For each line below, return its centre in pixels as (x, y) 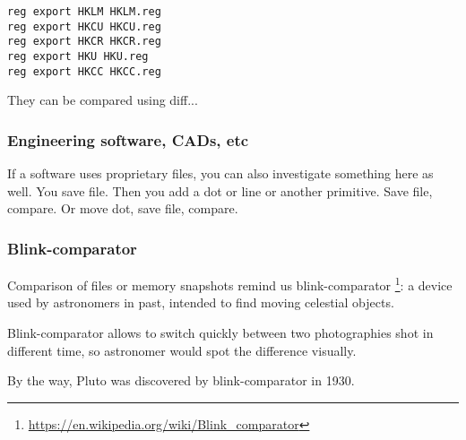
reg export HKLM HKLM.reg (84, 12)
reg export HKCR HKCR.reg (84, 42)
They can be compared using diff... (103, 100)
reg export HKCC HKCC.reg (84, 71)
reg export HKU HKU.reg (78, 56)
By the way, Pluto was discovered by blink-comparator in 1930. (181, 380)
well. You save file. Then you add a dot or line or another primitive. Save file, (220, 190)
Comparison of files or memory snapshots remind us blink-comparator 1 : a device (230, 284)
